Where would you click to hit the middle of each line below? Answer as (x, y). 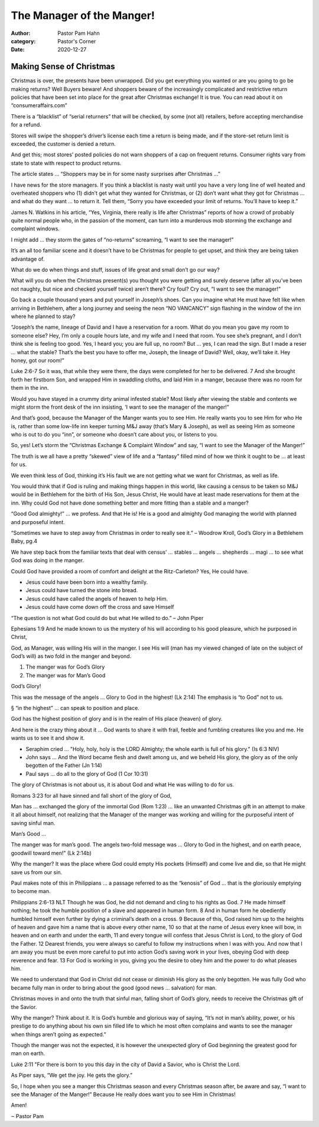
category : (23, 41)
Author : (21, 33)
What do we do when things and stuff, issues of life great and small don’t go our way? (115, 270)
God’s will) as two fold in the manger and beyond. (71, 656)
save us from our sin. (37, 872)
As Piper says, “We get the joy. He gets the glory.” (72, 1075)
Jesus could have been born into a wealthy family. (87, 582)
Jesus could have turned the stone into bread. (82, 590)
